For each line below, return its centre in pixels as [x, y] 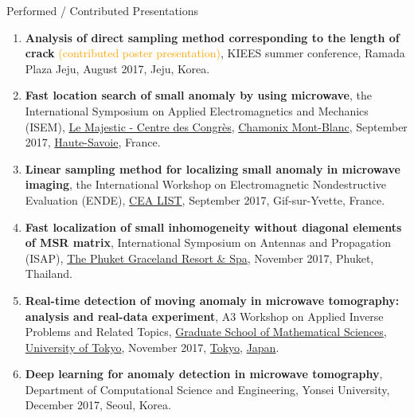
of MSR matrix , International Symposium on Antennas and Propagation [208, 242]
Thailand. [49, 273]
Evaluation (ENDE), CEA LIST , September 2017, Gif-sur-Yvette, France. [205, 199]
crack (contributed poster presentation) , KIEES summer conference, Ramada [215, 53]
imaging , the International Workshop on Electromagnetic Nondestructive [205, 184]
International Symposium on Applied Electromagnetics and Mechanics [197, 110]
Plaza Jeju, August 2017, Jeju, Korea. [117, 68]
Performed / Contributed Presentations [103, 10]
